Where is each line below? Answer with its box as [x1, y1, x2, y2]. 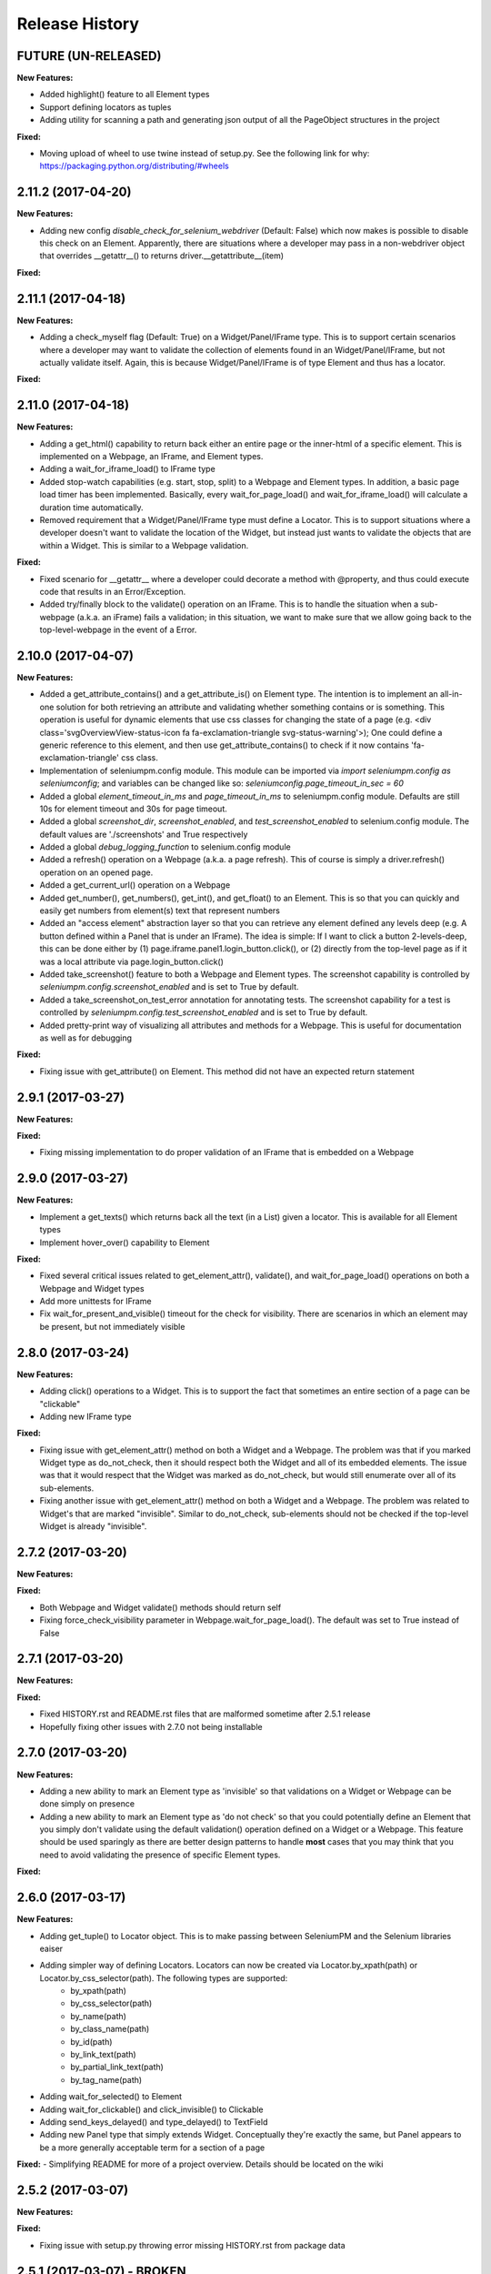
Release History [16, 14, 140, 34]
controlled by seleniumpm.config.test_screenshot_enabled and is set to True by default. [39, 1007, 368, 1018]
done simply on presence [39, 1798, 135, 1809]
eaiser [39, 1943, 64, 1954]
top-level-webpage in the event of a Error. [39, 624, 197, 636]
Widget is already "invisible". [39, 1521, 147, 1532]
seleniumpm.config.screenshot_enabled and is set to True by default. [39, 981, 299, 992]
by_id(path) [70, 2036, 113, 2047]
